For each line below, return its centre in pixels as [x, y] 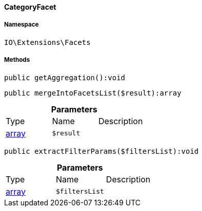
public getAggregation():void [65, 77]
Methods [17, 60]
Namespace [22, 25]
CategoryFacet [30, 7]
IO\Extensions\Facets [47, 42]
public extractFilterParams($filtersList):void [102, 151]
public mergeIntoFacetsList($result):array [93, 93]
